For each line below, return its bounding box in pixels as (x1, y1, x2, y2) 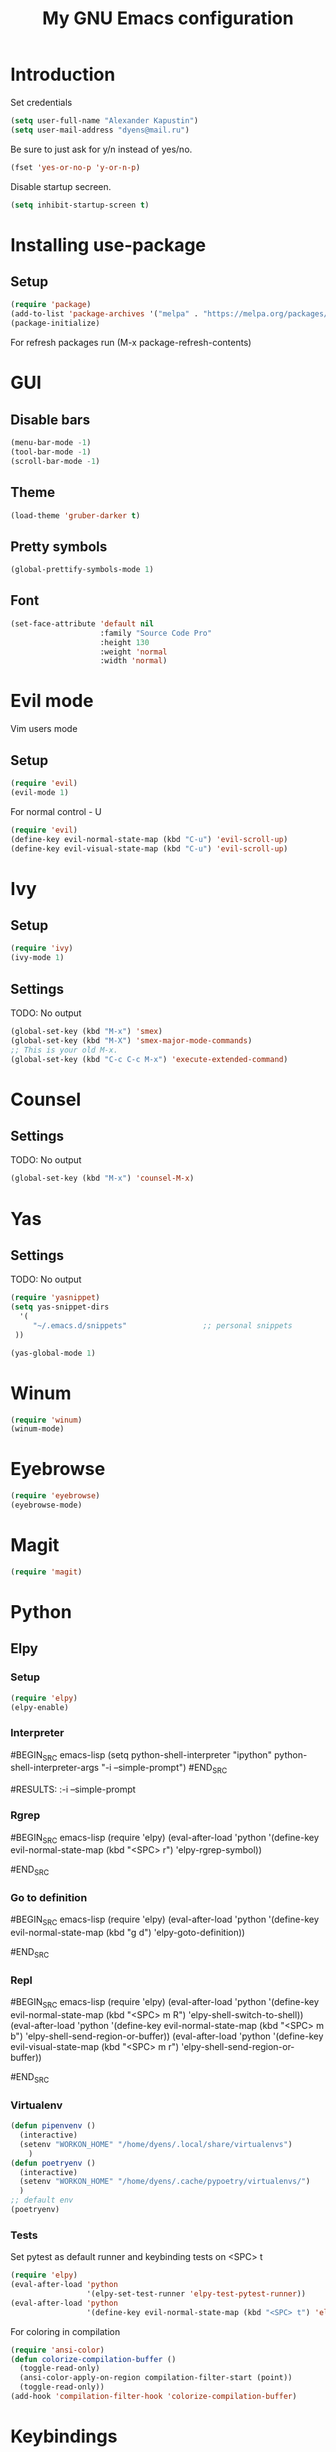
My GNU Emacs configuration (42, 7, 294, 30)
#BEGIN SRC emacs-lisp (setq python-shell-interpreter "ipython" (10, 1748, 273, 1763)
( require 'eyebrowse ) (10, 1491, 101, 1501)
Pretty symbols (10, 538, 108, 555)
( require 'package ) (10, 300, 92, 310)
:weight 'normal (99, 647, 168, 657)
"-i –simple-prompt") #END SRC (101, 1762, 228, 1776)
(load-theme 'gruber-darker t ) (10, 510, 141, 521)
